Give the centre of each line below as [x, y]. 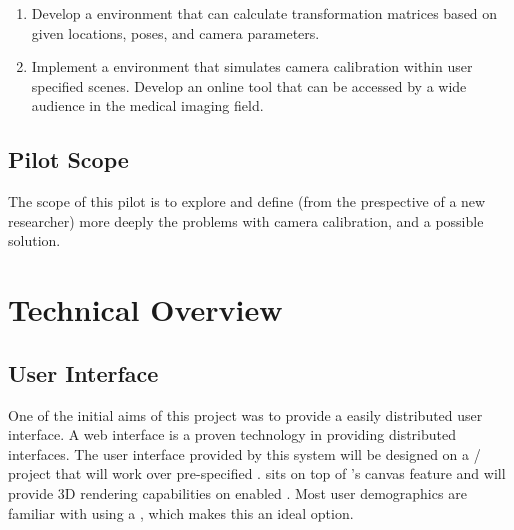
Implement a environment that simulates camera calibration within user [252, 66]
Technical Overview [145, 309]
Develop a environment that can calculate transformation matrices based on [264, 13]
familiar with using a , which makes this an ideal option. [181, 512]
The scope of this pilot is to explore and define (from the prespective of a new [247, 201]
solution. [34, 240]
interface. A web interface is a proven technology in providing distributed [232, 434]
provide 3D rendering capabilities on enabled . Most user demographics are [237, 492]
